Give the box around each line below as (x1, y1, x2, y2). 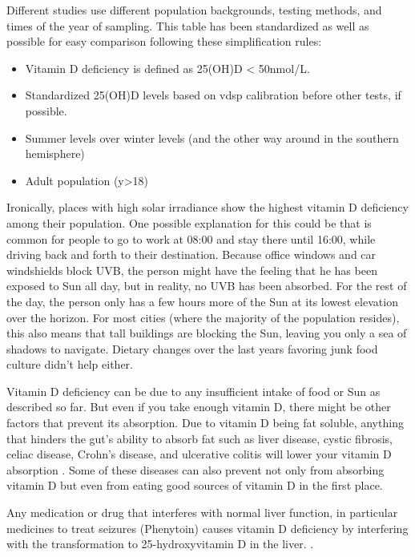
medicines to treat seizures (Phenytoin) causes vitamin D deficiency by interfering (6, 519, 409, 536)
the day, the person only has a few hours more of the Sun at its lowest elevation (6, 293, 398, 309)
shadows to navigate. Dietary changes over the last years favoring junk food (6, 340, 378, 357)
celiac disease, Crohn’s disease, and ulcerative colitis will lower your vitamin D (6, 446, 392, 462)
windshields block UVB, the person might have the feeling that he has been (6, 261, 377, 278)
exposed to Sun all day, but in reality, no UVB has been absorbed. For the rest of (6, 277, 407, 294)
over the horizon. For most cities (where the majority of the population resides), (6, 309, 400, 325)
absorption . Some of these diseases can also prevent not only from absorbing (6, 461, 385, 478)
